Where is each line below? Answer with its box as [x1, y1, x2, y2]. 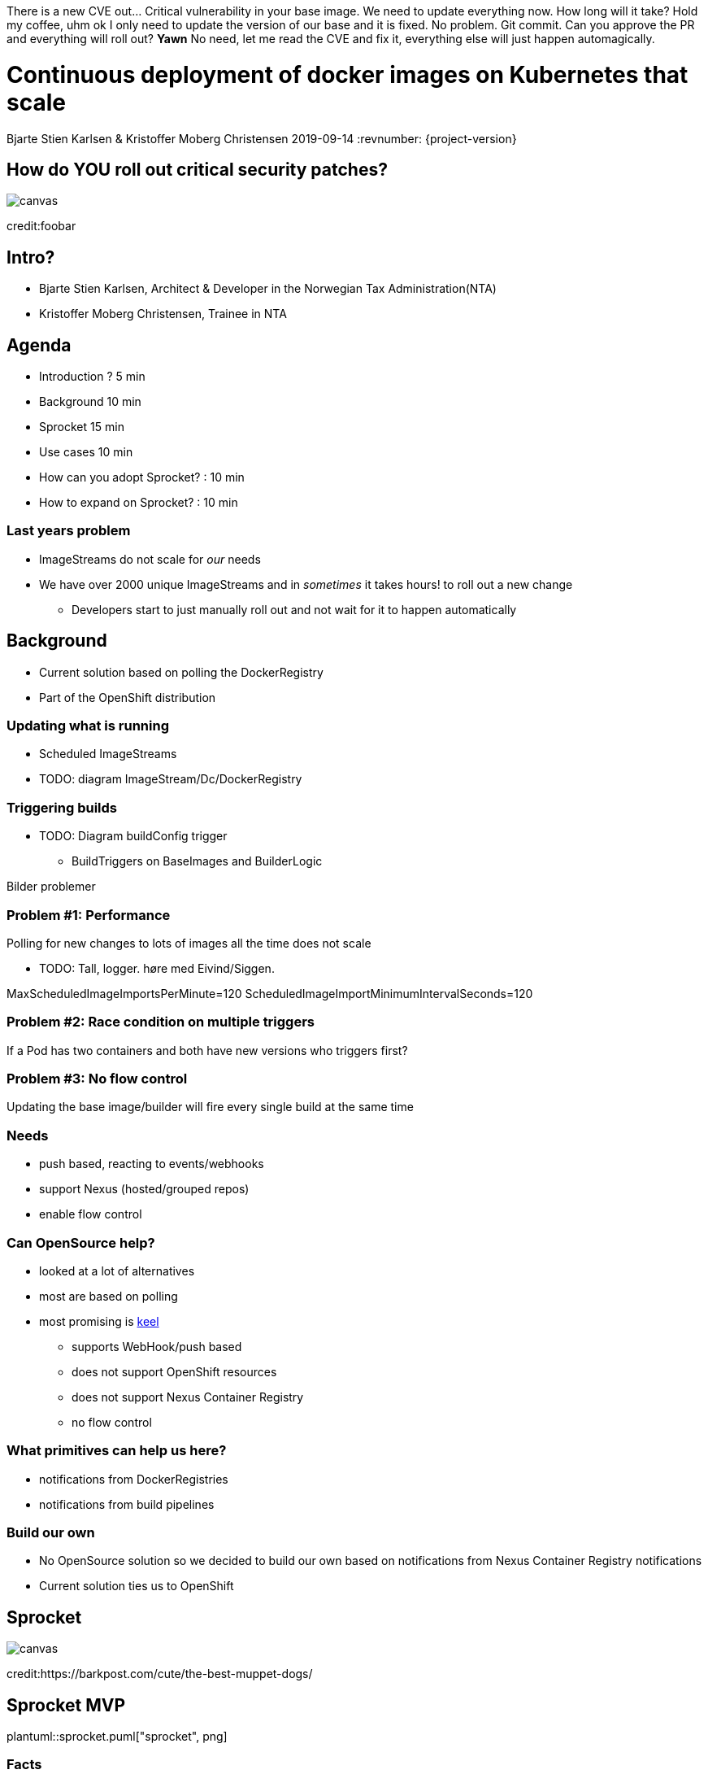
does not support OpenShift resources [72, 1364, 277, 1379]
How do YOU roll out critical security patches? [7, 159, 388, 180]
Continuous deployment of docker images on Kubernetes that [7, 60, 688, 89]
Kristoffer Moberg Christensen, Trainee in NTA [39, 307, 287, 321]
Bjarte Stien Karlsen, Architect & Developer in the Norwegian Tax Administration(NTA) [39, 281, 497, 296]
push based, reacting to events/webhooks [39, 1157, 264, 1171]
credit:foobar [7, 219, 76, 233]
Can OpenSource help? [7, 1234, 155, 1251]
